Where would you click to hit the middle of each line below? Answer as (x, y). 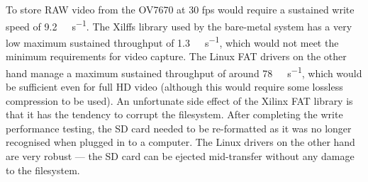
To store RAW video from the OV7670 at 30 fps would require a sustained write (180, 9)
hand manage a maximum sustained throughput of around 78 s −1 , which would (184, 72)
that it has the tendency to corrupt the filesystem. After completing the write (174, 114)
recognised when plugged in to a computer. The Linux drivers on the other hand (180, 142)
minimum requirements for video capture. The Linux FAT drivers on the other (176, 56)
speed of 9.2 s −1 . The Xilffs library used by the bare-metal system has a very (179, 25)
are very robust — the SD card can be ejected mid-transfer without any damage (180, 155)
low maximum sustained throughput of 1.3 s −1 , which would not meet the (172, 41)
